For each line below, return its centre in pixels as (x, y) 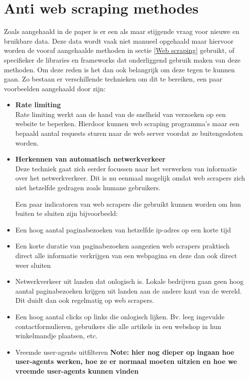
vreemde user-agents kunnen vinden (77, 371)
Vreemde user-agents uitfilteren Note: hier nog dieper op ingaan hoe (125, 352)
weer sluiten (33, 265)
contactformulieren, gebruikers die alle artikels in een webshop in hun (118, 326)
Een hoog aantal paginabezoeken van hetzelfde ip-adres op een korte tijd (123, 229)
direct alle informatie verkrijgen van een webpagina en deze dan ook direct (126, 255)
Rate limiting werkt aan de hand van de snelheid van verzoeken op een (120, 114)
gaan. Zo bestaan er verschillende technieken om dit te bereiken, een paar (113, 79)
